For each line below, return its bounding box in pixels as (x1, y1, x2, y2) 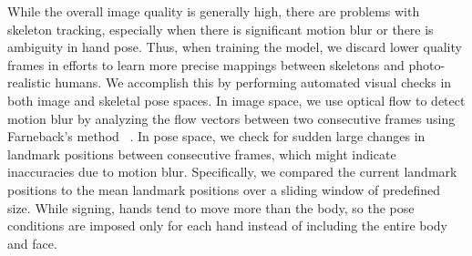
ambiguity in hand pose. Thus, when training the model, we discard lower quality (7, 37, 462, 56)
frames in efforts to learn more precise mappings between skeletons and (7, 55, 405, 74)
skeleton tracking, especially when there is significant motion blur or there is (7, 19, 434, 38)
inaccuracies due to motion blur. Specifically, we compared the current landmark (7, 162, 457, 181)
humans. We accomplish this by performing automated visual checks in (55, 73, 452, 92)
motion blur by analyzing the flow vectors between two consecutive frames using (7, 108, 456, 128)
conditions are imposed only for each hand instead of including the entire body (7, 216, 448, 235)
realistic (7, 73, 51, 92)
